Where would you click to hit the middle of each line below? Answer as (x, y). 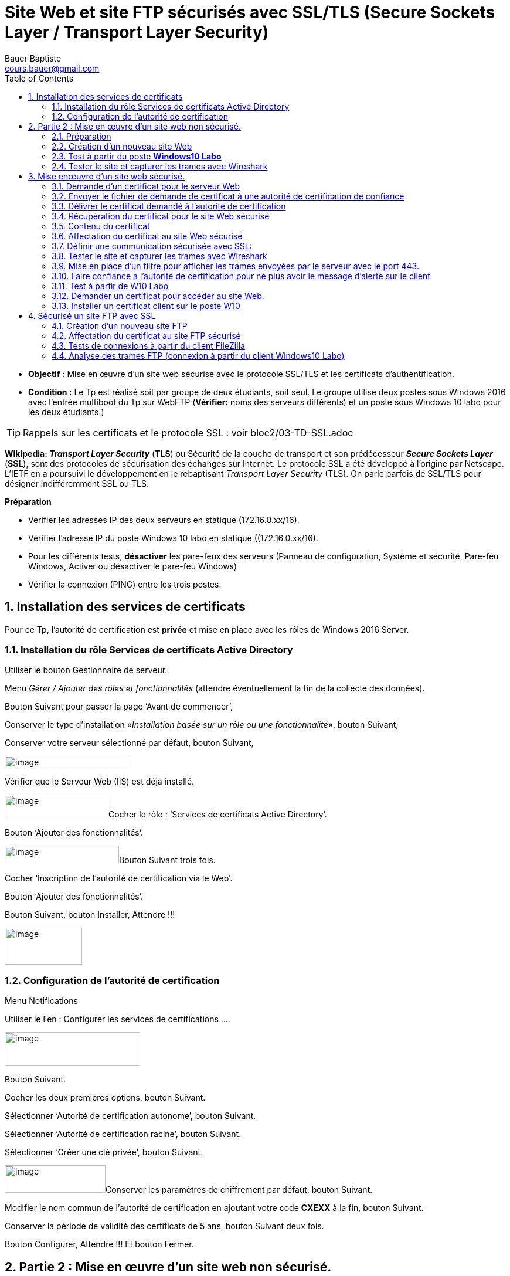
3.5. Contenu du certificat (101, 226)
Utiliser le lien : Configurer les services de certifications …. (118, 1019)
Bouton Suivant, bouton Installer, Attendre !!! (90, 915)
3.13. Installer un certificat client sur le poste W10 (146, 306)
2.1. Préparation (81, 136)
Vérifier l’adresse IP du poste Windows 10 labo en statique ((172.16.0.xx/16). (173, 538)
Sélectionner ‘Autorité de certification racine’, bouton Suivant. (123, 1134)
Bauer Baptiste (33, 58)
